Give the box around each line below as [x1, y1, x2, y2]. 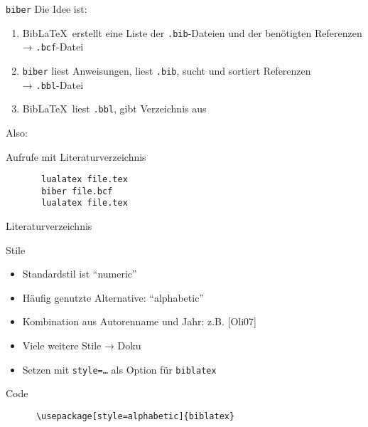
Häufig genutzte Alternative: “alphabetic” [22, 290, 204, 305]
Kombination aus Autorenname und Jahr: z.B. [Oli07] [22, 314, 256, 329]
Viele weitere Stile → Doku [22, 338, 141, 353]
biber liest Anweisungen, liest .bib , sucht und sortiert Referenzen [22, 63, 311, 78]
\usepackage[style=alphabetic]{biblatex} [36, 411, 235, 421]
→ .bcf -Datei [22, 39, 84, 54]
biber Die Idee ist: [6, 1, 87, 16]
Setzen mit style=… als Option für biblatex [22, 362, 217, 376]
